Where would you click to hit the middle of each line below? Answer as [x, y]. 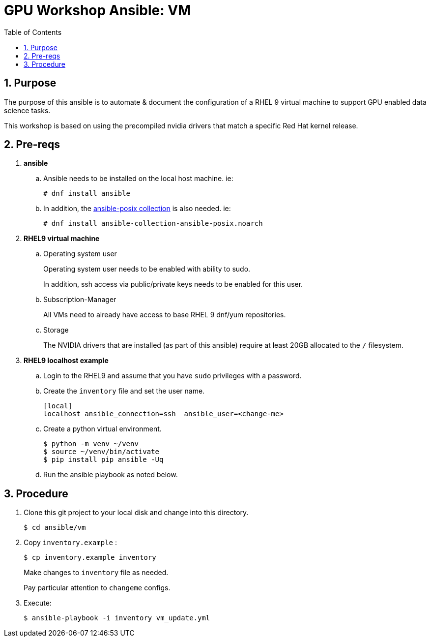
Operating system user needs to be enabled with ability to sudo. [147, 269]
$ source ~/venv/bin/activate [101, 452]
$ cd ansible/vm [55, 528]
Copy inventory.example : [71, 543]
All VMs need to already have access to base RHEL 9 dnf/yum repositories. [165, 315]
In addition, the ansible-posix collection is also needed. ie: [137, 209]
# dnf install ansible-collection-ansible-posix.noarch [153, 224]
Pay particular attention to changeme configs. [97, 588]
